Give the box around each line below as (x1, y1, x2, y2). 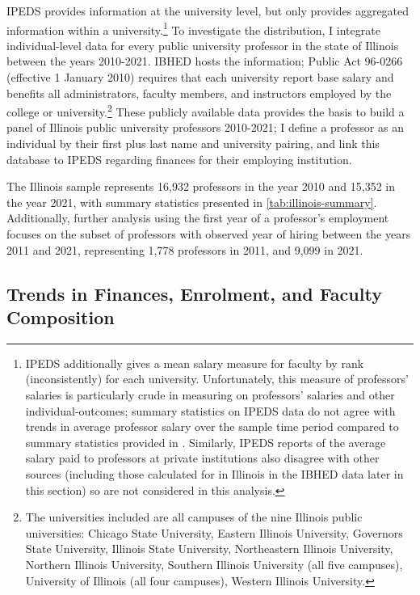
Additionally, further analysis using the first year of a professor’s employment (6, 209, 389, 226)
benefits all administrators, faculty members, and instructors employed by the (6, 84, 392, 101)
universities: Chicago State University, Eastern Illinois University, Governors (25, 524, 403, 541)
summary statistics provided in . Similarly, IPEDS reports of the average (25, 433, 386, 450)
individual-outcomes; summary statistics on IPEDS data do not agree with (25, 402, 396, 419)
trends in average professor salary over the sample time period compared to (25, 418, 399, 435)
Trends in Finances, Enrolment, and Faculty (6, 281, 382, 306)
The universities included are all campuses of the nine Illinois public (25, 508, 363, 525)
